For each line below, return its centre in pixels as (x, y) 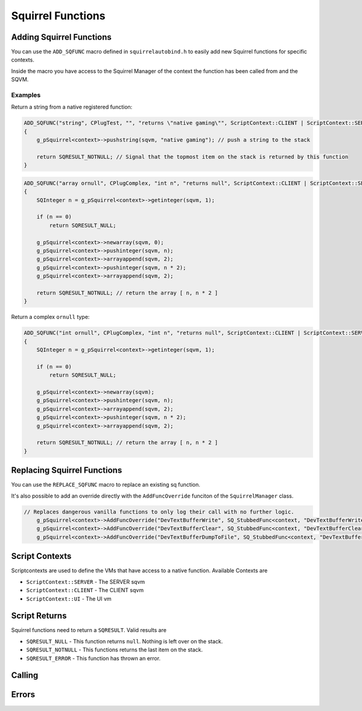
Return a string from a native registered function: (72, 107)
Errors (23, 694)
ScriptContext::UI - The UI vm (69, 599)
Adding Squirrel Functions (61, 37)
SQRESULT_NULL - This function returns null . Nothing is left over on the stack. (125, 641)
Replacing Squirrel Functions (67, 470)
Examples (26, 95)
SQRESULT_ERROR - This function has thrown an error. (94, 658)
